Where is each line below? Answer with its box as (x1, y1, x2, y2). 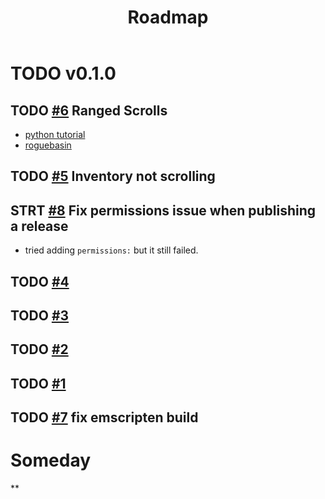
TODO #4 (10, 273, 70, 290)
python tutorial (24, 129, 86, 140)
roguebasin (24, 139, 72, 151)
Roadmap (127, 6, 209, 29)
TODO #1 (10, 375, 67, 392)
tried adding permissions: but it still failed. (24, 244, 199, 256)
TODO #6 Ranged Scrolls (10, 102, 168, 119)
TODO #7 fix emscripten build (10, 409, 199, 426)
